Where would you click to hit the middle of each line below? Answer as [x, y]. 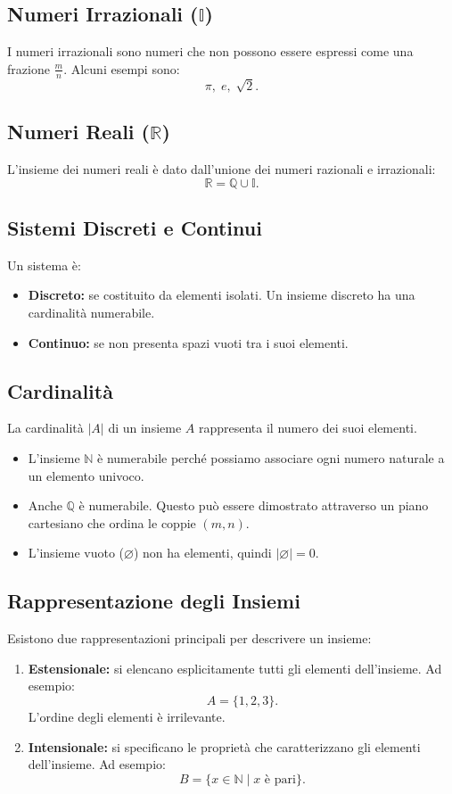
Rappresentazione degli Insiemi [154, 601]
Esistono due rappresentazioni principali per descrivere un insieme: [189, 638]
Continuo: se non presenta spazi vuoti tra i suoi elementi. [188, 342]
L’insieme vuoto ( [76, 553]
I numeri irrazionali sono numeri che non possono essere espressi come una [210, 51]
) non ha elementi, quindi [202, 553]
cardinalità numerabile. [91, 312]
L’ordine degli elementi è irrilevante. [127, 716]
